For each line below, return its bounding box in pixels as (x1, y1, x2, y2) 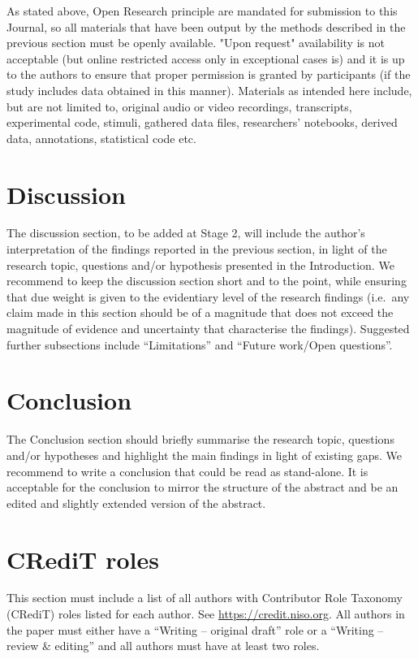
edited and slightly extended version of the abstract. (6, 494, 266, 511)
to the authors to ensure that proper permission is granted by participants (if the (6, 66, 411, 83)
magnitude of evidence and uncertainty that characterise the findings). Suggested (6, 320, 410, 337)
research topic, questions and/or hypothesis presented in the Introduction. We (6, 256, 394, 273)
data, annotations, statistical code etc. (6, 129, 196, 146)
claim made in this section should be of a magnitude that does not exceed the (6, 304, 394, 321)
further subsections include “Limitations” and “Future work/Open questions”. (6, 336, 393, 353)
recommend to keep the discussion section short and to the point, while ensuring (6, 272, 407, 289)
